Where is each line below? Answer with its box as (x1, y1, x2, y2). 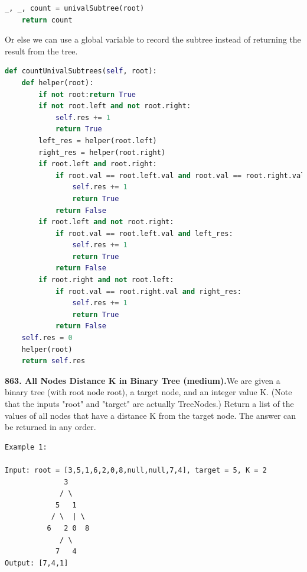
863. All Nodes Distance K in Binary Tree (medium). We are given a (5, 374, 280, 386)
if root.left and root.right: (38, 160, 157, 169)
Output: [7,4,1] (5, 558, 68, 567)
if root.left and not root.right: (38, 218, 174, 227)
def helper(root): (21, 78, 94, 87)
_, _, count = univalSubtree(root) (5, 4, 145, 12)
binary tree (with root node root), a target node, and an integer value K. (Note (5, 386, 292, 398)
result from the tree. (5, 44, 78, 57)
